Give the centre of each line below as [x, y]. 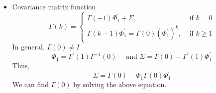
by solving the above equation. [120, 84]
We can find [30, 84]
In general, [28, 47]
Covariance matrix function [54, 6]
